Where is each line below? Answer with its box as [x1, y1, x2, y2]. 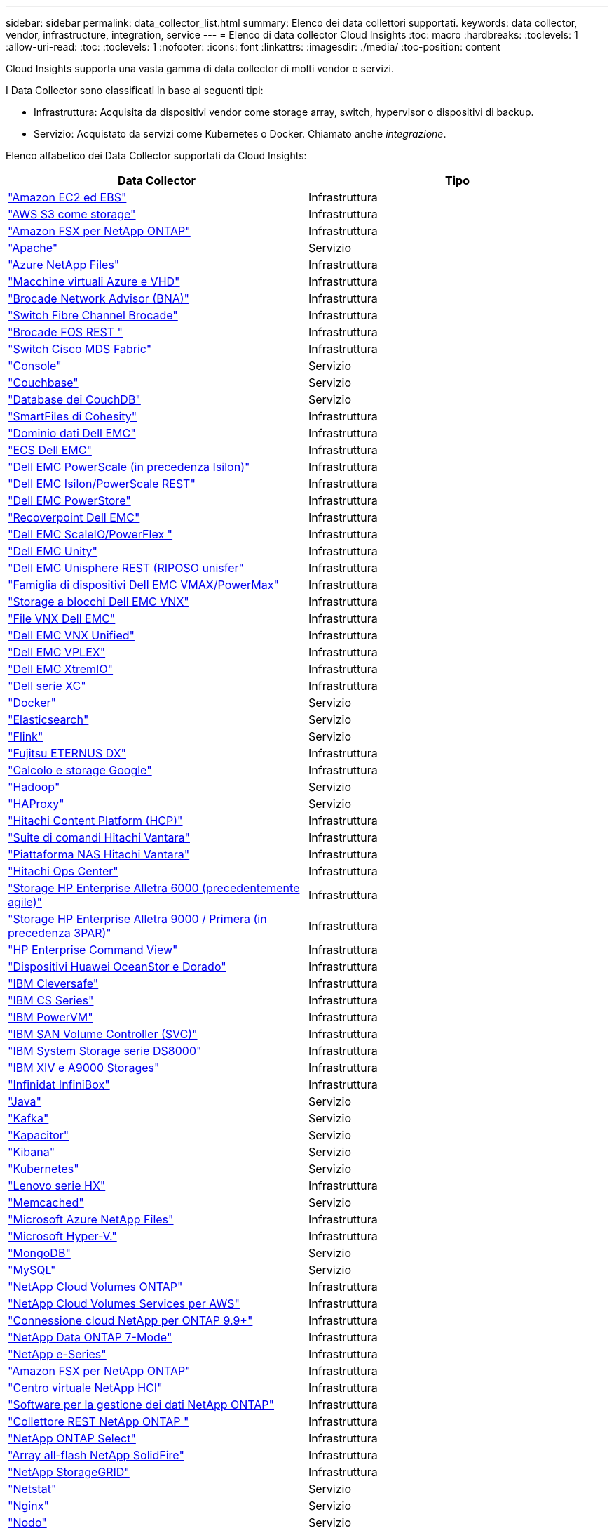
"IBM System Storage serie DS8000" [8, 1044, 202, 1058]
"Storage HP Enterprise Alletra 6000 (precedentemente [8, 881, 300, 895]
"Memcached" [8, 1195, 84, 1209]
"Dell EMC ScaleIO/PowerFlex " [8, 527, 173, 541]
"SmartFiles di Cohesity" [8, 409, 137, 423]
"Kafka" [8, 1111, 49, 1125]
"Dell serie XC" [8, 679, 86, 693]
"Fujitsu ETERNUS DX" [8, 746, 127, 760]
